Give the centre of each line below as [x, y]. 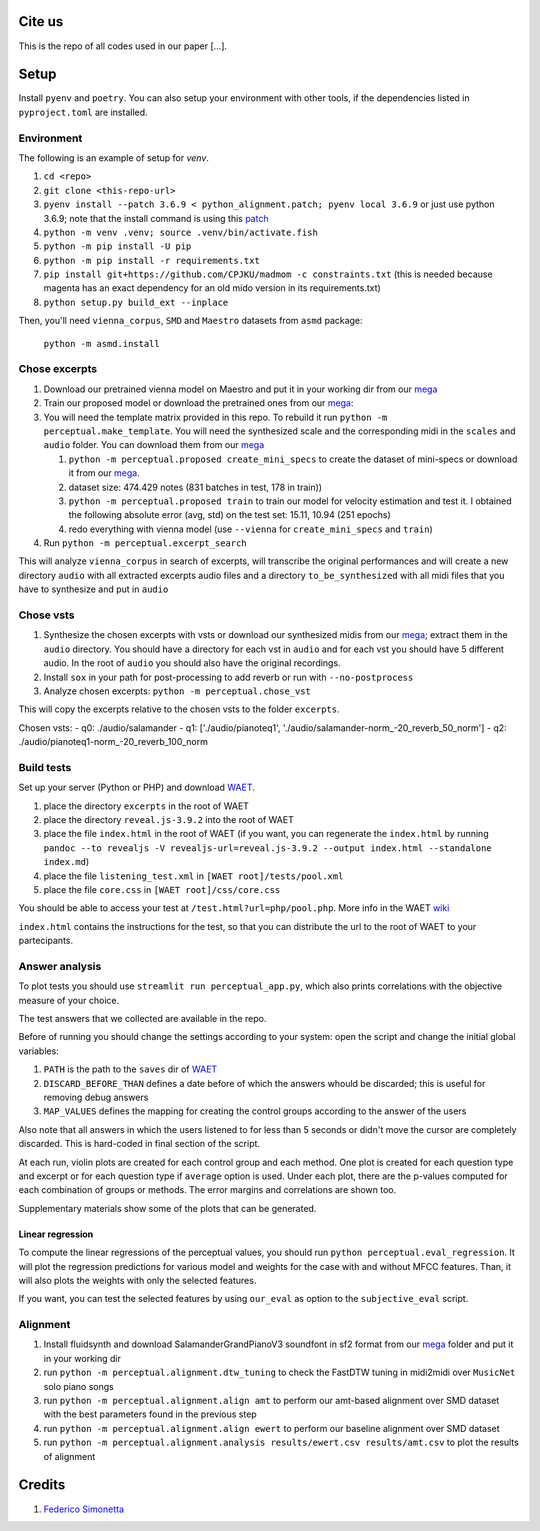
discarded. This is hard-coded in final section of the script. [139, 1144]
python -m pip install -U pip [117, 246]
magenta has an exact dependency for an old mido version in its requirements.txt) [212, 288]
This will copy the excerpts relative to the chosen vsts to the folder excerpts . [179, 709]
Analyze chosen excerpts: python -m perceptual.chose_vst [177, 691]
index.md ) [66, 862]
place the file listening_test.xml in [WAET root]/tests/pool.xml [193, 876]
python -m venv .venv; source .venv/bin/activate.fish [181, 232]
